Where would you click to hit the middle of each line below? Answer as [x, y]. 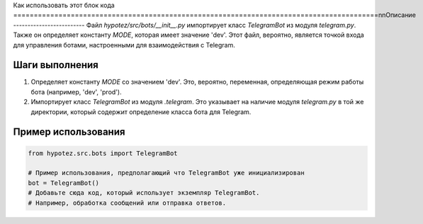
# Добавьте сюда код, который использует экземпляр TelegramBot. [144, 193]
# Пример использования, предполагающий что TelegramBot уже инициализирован [166, 173]
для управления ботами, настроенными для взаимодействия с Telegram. [124, 45]
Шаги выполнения [56, 65]
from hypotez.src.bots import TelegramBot [103, 153]
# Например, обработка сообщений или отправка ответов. [127, 203]
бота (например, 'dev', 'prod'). [76, 91]
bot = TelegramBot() [63, 183]
